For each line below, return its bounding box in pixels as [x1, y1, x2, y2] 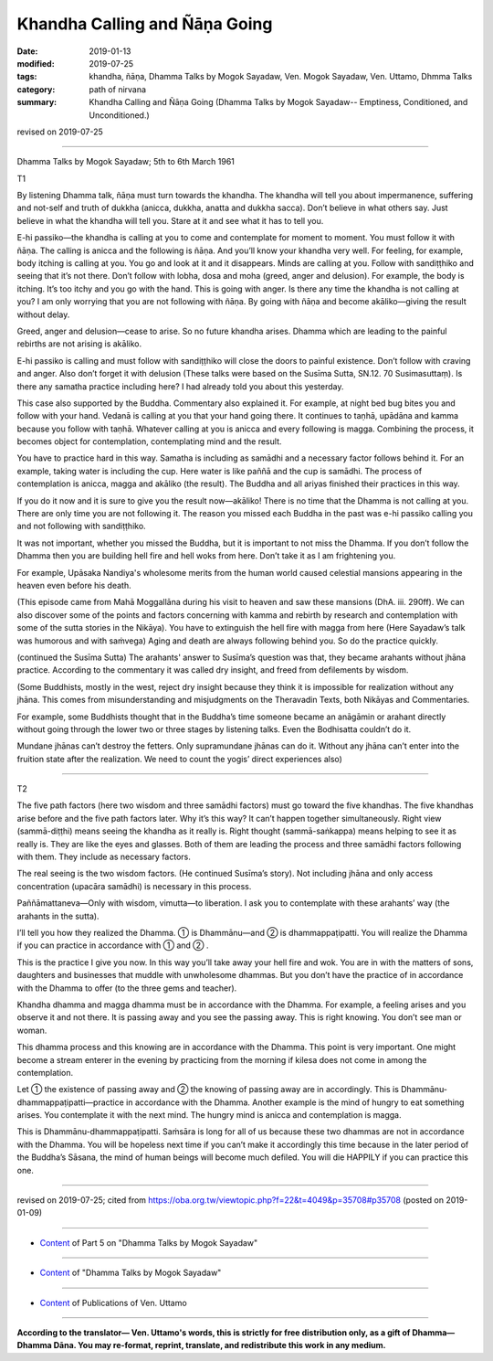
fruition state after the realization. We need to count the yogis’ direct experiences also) [16, 753, 342, 764]
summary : [16, 97, 58, 108]
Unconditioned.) [89, 110, 150, 121]
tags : [16, 71, 37, 82]
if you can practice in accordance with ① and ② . [16, 940, 209, 951]
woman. [16, 1025, 47, 1036]
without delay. [16, 309, 70, 320]
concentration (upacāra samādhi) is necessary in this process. [16, 880, 252, 891]
